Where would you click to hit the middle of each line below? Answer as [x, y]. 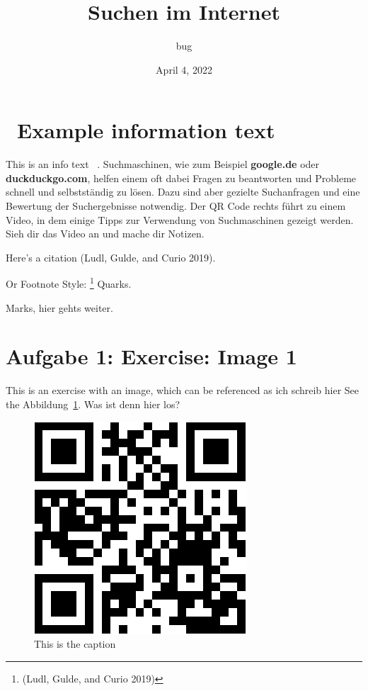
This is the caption [75, 644]
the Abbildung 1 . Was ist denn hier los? [93, 404]
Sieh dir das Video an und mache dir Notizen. [105, 234]
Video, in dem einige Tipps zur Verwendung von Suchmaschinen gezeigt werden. [180, 219]
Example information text [146, 130]
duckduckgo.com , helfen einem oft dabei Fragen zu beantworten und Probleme [181, 178]
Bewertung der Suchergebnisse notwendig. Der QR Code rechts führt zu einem [176, 206]
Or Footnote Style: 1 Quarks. [69, 283]
